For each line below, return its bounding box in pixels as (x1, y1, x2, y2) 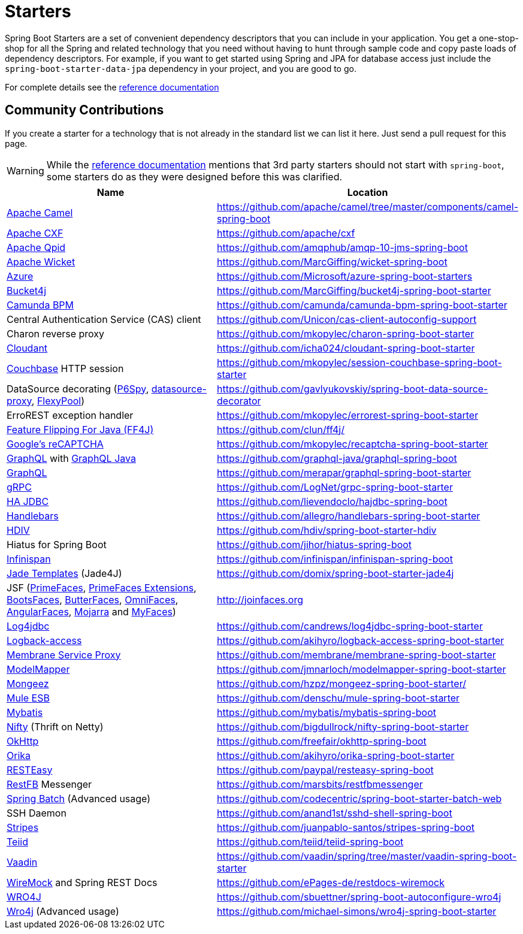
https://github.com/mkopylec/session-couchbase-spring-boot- (217, 356, 502, 368)
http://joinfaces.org (217, 593, 304, 606)
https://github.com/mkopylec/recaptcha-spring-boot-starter (217, 437, 488, 450)
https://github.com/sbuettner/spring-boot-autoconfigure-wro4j (217, 890, 501, 903)
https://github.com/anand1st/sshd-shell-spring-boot (217, 806, 452, 819)
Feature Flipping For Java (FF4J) (7, 423, 154, 436)
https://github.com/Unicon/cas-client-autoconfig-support (217, 313, 477, 325)
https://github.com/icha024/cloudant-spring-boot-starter (217, 341, 475, 354)
